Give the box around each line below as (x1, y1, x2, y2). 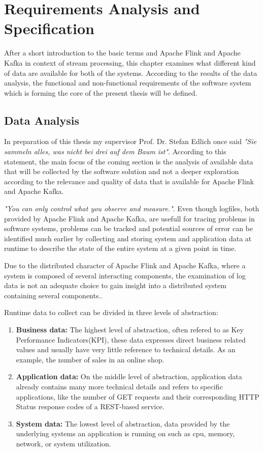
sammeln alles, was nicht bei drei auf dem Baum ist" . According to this (4, 146, 226, 157)
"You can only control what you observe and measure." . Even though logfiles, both (4, 203, 259, 214)
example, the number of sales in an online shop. (16, 354, 165, 364)
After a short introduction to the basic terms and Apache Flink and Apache (4, 47, 241, 58)
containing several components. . (4, 290, 103, 300)
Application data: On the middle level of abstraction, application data (16, 371, 242, 382)
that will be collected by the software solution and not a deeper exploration (4, 166, 239, 177)
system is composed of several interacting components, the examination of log (4, 270, 246, 280)
